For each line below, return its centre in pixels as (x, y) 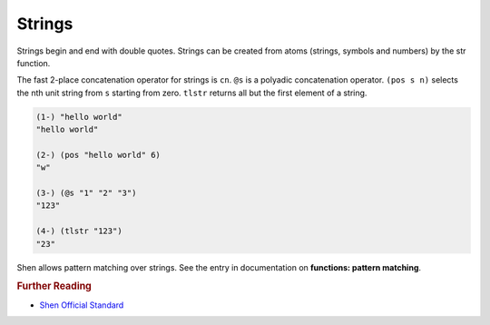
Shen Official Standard (82, 305)
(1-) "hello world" (79, 117)
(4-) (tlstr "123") (79, 231)
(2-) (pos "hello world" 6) (98, 155)
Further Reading (54, 286)
